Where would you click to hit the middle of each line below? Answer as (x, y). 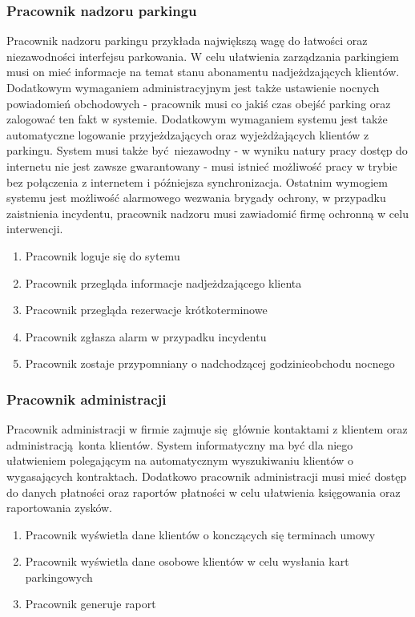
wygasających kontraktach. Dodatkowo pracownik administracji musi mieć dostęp (207, 476)
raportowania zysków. (59, 508)
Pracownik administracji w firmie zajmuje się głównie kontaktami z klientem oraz (207, 429)
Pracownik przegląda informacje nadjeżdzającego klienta (163, 282)
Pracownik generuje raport (91, 604)
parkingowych (59, 577)
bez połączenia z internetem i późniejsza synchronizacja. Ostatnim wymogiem (197, 181)
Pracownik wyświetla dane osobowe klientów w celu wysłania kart (187, 561)
